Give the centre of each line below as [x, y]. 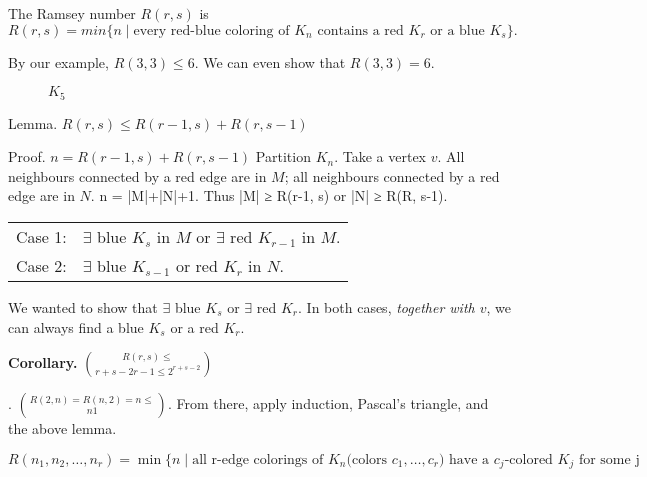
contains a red [360, 30]
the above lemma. [62, 428]
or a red [194, 326]
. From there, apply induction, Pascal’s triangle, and [328, 403]
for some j [609, 459]
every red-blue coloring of [211, 30]
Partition [283, 156]
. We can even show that [270, 61]
